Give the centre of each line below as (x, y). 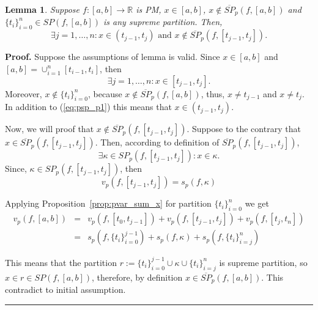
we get (257, 203)
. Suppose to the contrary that (244, 129)
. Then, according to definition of (157, 142)
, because (105, 93)
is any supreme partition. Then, (163, 22)
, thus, (213, 93)
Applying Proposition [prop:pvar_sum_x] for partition (108, 203)
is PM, (149, 9)
